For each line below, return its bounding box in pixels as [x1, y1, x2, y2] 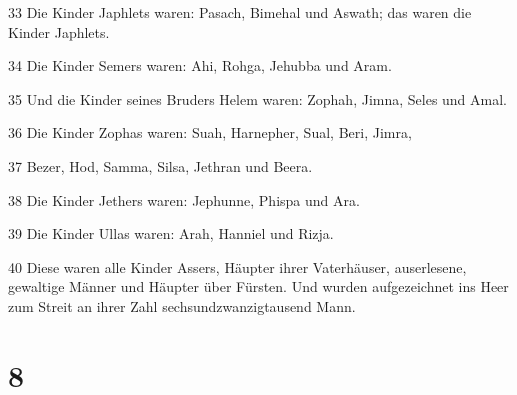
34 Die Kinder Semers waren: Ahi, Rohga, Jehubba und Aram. [8, 55, 392, 76]
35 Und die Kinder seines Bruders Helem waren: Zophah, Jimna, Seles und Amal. [8, 88, 508, 109]
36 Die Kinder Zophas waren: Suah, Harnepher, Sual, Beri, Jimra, [8, 122, 412, 143]
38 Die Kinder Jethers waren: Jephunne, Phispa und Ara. [8, 189, 360, 210]
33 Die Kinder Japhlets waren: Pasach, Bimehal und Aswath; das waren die [8, 2, 472, 22]
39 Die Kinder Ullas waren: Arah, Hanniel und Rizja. [8, 223, 334, 244]
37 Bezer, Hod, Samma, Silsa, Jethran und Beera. [8, 155, 313, 176]
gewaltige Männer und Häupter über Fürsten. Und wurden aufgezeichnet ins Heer [8, 276, 509, 297]
